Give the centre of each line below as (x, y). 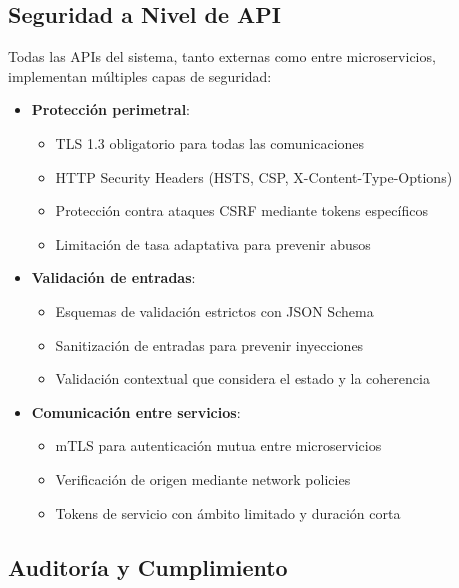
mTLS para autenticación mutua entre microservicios (218, 445)
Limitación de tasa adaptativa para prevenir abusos (213, 243)
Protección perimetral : (111, 109)
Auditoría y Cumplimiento (148, 566)
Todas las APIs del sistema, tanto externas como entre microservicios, (222, 56)
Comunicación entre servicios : (136, 411)
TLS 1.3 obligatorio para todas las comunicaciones (210, 142)
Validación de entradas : (113, 277)
